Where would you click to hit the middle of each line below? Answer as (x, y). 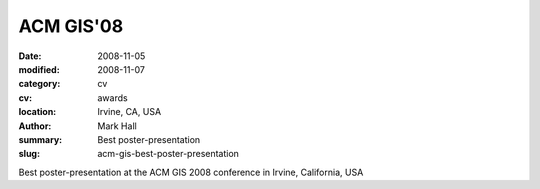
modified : (39, 69)
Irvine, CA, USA (129, 112)
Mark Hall (117, 126)
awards (113, 97)
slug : (29, 154)
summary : (40, 139)
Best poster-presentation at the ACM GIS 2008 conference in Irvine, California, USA (191, 172)
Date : (30, 56)
